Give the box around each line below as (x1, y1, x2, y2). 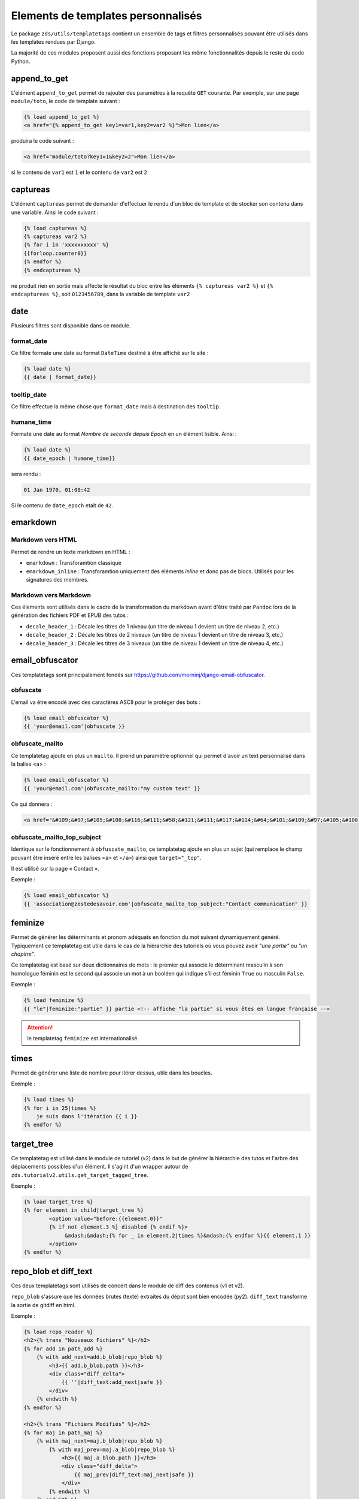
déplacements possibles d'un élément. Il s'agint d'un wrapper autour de (11, 1163, 188, 1170)
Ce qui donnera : (11, 800, 53, 808)
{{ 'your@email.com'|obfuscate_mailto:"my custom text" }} (23, 785, 200, 791)
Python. (11, 58, 31, 65)
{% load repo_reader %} (23, 1329, 94, 1335)
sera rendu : (11, 470, 41, 477)
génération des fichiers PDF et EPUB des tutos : (11, 612, 129, 619)
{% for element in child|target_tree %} (23, 1207, 144, 1214)
